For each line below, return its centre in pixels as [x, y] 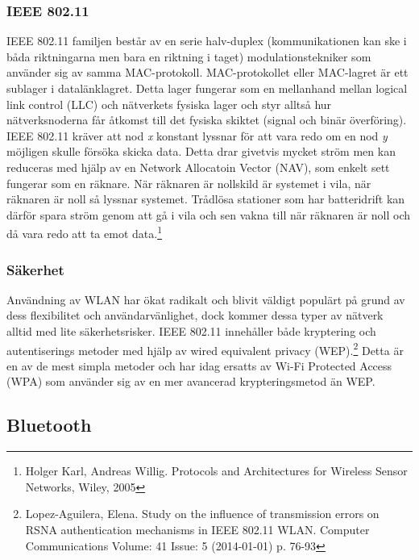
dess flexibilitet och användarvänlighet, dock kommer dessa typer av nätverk [195, 315]
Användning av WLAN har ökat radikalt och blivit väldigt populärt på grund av [206, 299]
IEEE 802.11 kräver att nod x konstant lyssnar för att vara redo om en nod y [197, 135]
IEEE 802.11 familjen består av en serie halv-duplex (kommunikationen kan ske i [207, 41]
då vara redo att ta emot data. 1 [84, 232]
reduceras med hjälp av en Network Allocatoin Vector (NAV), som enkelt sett [198, 167]
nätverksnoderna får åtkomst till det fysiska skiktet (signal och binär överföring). [207, 120]
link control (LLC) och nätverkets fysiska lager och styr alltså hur [169, 104]
